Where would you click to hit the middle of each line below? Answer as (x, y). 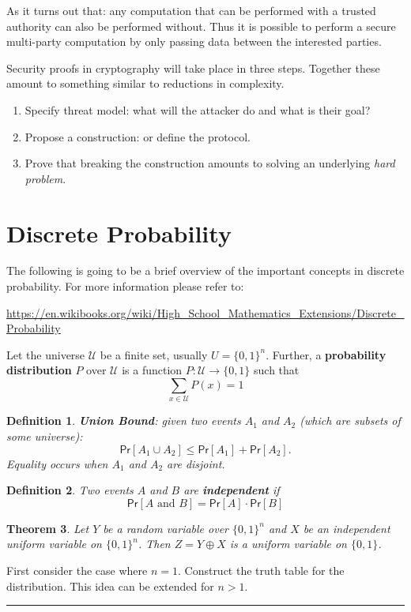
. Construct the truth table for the (261, 570)
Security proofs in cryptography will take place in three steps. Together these (193, 68)
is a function (152, 370)
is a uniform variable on (288, 544)
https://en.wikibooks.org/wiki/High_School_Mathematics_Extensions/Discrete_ (205, 312)
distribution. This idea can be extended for (110, 586)
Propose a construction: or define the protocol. (138, 136)
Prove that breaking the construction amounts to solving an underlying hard (210, 163)
